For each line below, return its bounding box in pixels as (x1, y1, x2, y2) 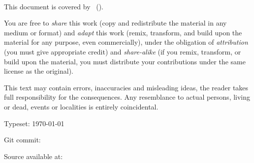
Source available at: (4, 151, 63, 161)
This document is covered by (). (4, 1, 104, 11)
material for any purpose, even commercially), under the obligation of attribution (4, 37, 248, 47)
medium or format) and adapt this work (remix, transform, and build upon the (4, 27, 242, 37)
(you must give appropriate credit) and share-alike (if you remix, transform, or (4, 46, 241, 56)
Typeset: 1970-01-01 (4, 118, 64, 128)
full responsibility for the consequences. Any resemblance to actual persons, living (4, 92, 251, 102)
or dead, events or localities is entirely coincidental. (4, 101, 159, 111)
